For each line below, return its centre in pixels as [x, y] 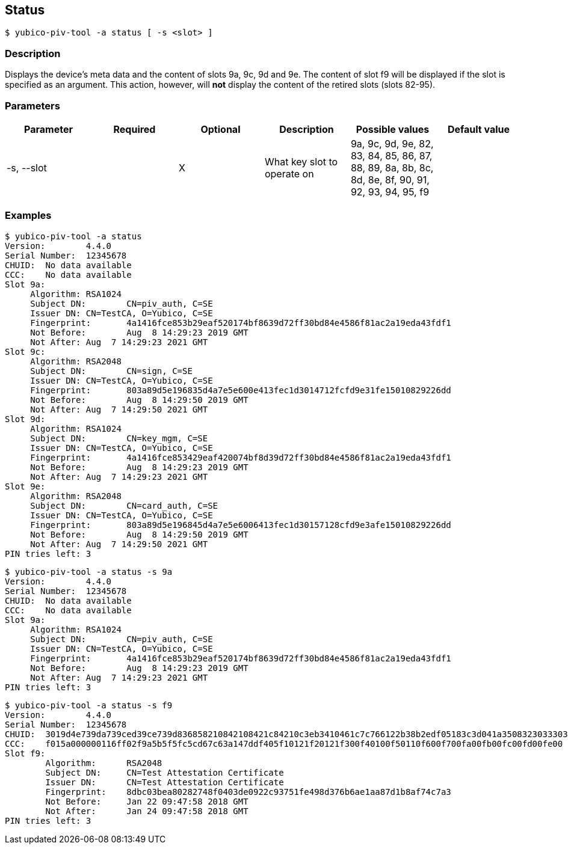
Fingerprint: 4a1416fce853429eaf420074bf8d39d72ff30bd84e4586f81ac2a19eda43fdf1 [241, 457]
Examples [28, 216]
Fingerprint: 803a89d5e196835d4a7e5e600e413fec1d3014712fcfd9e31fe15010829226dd [241, 390]
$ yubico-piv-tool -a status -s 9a [89, 572]
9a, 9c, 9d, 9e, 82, [392, 143]
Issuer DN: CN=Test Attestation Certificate [165, 782]
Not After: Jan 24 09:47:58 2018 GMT [147, 811]
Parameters [32, 106]
